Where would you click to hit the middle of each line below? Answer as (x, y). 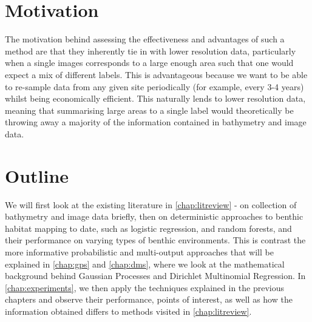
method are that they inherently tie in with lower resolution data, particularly (151, 51)
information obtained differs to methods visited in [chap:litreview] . (128, 311)
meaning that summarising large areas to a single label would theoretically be (149, 110)
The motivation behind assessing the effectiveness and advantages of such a (145, 39)
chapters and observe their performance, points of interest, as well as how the (149, 299)
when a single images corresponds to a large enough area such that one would (149, 63)
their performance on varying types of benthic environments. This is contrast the (155, 240)
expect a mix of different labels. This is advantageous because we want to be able (156, 74)
